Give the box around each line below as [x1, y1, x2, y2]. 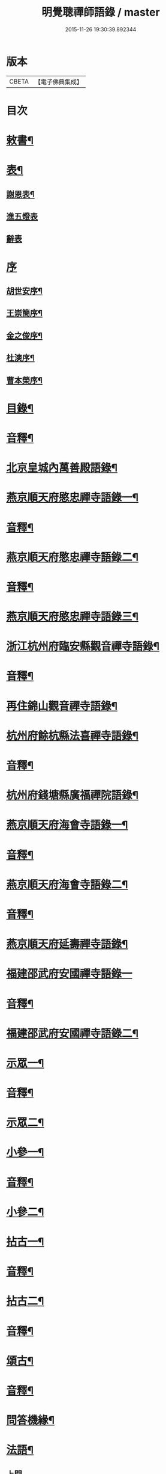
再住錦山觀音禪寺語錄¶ [6, 699, 118, 713]
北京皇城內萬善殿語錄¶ [6, 461, 118, 475]
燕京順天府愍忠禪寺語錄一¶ [6, 491, 139, 505]
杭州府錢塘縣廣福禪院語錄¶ [6, 788, 139, 802]
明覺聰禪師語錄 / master [41, 5, 160, 19]
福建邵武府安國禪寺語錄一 [6, 967, 133, 981]
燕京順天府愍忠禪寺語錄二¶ [6, 550, 139, 564]
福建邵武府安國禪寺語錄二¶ [6, 1027, 139, 1040]
